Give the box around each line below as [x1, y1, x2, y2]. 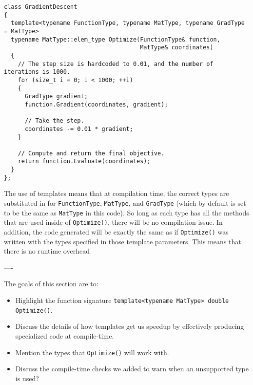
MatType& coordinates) [140, 44, 214, 51]
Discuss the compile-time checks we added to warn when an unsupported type [15, 364, 249, 374]
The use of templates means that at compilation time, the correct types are [4, 188, 229, 198]
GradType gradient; [24, 93, 88, 100]
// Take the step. [24, 117, 84, 125]
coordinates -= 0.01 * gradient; [24, 125, 133, 132]
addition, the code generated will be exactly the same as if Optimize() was [4, 227, 229, 236]
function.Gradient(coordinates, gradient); [24, 101, 168, 108]
